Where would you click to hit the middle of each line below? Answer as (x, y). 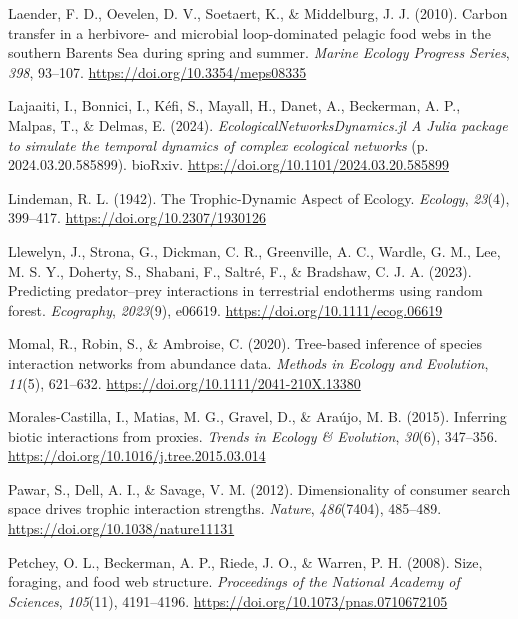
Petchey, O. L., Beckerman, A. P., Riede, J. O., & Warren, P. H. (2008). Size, (245, 561)
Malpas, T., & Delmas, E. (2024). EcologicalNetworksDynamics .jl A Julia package (258, 124)
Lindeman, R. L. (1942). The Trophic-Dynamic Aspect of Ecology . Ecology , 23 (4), (259, 197)
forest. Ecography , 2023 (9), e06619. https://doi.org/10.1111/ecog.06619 (225, 309)
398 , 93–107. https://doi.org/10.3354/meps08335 (157, 71)
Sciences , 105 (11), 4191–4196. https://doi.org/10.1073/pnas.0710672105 (228, 600)
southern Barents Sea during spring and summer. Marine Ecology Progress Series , (259, 52)
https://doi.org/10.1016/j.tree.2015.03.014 (137, 455)
